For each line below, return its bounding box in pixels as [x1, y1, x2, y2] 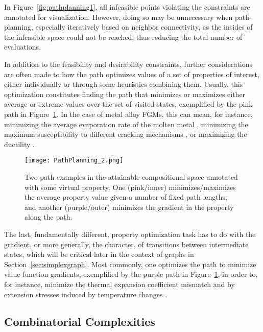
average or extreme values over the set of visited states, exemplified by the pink [4, 99, 253, 109]
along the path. [25, 211, 73, 222]
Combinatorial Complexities [4, 314, 155, 329]
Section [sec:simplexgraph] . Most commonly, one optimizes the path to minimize [4, 258, 256, 269]
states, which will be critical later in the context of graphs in [4, 249, 194, 259]
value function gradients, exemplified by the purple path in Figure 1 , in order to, [4, 269, 258, 279]
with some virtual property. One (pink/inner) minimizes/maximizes [25, 181, 236, 192]
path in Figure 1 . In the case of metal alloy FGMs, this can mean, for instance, [4, 108, 253, 119]
